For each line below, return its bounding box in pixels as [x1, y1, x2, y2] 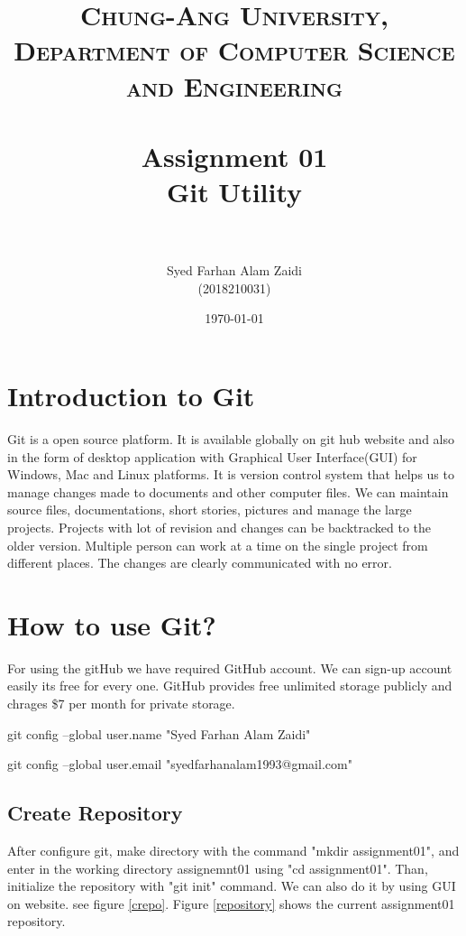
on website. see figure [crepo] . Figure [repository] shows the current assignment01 [7, 894, 455, 913]
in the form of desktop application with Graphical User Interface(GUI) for [7, 447, 417, 466]
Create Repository [7, 799, 183, 827]
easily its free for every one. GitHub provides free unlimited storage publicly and [7, 676, 452, 695]
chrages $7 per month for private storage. [7, 694, 235, 713]
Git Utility [166, 173, 303, 210]
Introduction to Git [7, 377, 255, 414]
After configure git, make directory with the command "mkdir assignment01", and [7, 841, 460, 860]
